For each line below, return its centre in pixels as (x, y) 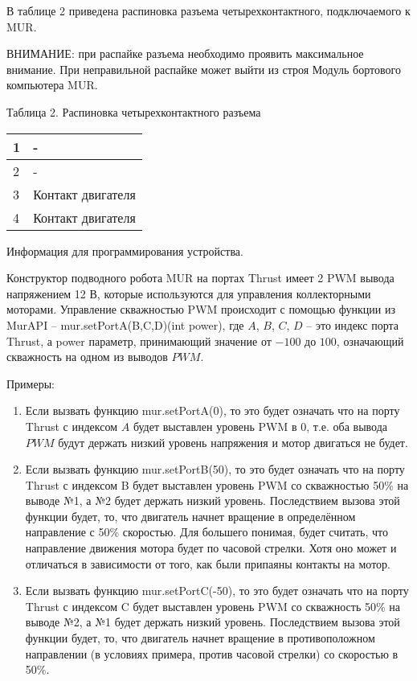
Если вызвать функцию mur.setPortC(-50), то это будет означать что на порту (217, 591)
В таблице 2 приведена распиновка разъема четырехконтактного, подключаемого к (208, 10)
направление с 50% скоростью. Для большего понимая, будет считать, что (207, 532)
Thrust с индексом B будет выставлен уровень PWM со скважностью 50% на (217, 484)
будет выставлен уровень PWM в (215, 426)
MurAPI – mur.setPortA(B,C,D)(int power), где (125, 324)
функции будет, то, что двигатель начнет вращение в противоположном (200, 638)
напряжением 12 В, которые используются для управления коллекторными (189, 293)
